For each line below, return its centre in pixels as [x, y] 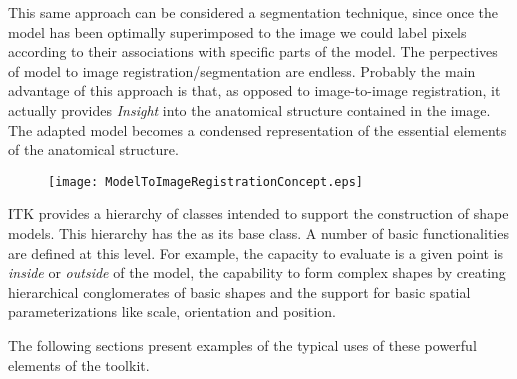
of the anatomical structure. [93, 149]
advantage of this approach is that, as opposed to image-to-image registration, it [254, 90]
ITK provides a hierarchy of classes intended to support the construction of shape [258, 213]
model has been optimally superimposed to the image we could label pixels [237, 31]
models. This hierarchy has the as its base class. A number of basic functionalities [258, 233]
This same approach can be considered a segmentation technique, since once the [253, 12]
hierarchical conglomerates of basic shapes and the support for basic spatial [239, 291]
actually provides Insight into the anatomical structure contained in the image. [249, 109]
